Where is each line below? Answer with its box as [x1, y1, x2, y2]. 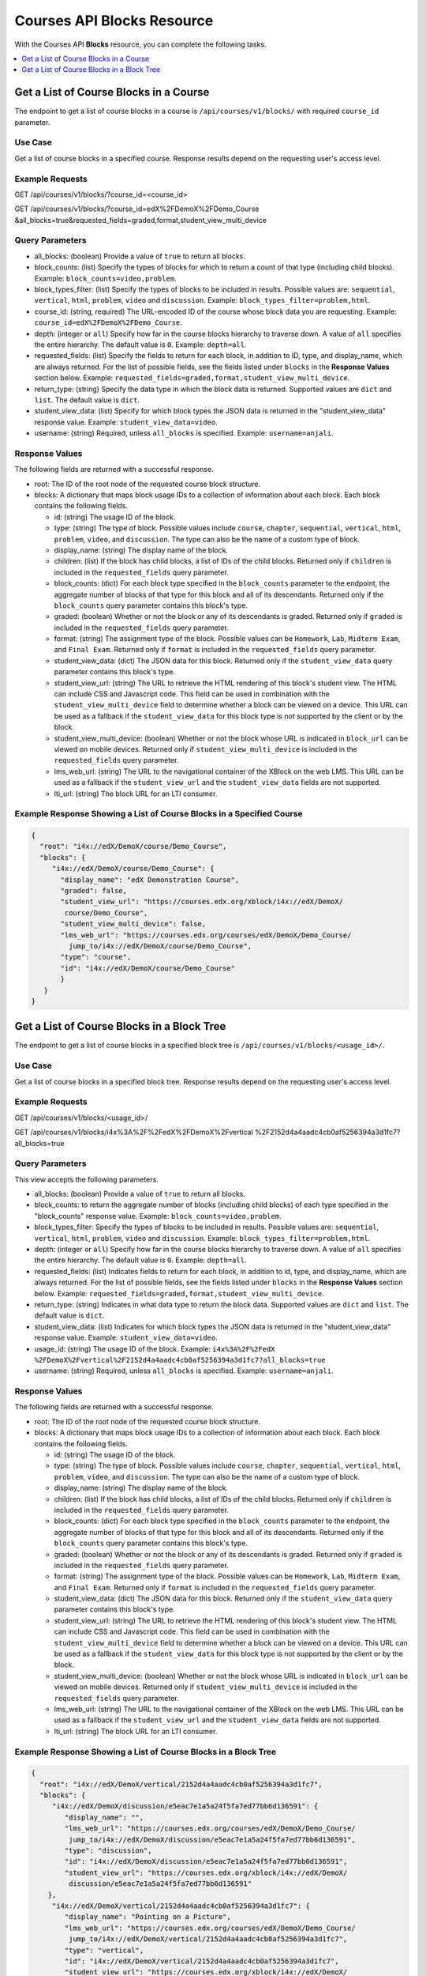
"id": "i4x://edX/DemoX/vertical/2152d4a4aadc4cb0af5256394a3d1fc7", [64, 1956, 339, 1966]
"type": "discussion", [64, 1846, 153, 1855]
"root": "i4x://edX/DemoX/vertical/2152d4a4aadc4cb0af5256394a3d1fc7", [39, 1779, 323, 1789]
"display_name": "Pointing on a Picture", [64, 1913, 232, 1921]
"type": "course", [60, 952, 132, 962]
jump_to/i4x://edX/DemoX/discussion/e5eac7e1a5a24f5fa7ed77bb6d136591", [68, 1835, 357, 1844]
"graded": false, [60, 886, 128, 896]
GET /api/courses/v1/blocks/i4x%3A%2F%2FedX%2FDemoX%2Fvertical [14, 1127, 254, 1137]
